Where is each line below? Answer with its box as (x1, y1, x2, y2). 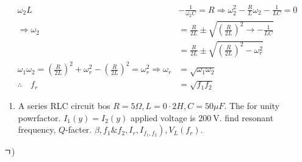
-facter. (65, 123, 92, 136)
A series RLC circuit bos (18, 99, 110, 112)
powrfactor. (18, 111, 61, 124)
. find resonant (219, 111, 274, 124)
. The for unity (224, 99, 280, 112)
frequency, (18, 123, 56, 136)
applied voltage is (130, 111, 196, 124)
